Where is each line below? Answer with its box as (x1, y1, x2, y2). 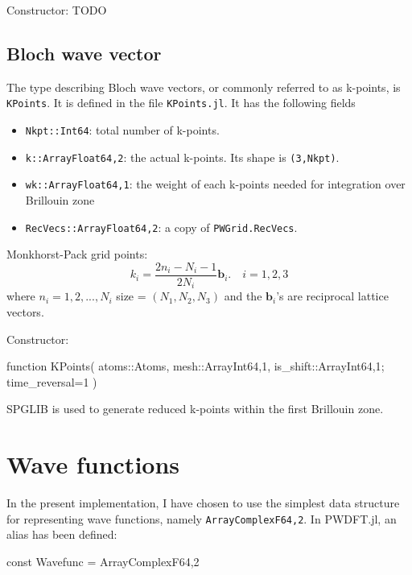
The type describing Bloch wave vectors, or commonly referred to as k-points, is (6, 78, 401, 95)
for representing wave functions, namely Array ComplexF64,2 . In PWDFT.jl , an (6, 510, 397, 527)
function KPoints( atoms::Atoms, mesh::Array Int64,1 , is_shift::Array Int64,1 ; (6, 358, 385, 374)
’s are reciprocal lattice (276, 287, 389, 304)
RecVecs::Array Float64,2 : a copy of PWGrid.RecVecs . (25, 218, 298, 235)
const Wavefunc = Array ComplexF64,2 (6, 552, 200, 569)
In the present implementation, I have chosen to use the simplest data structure (6, 494, 400, 511)
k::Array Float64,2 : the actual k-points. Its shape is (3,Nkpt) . (25, 148, 340, 165)
